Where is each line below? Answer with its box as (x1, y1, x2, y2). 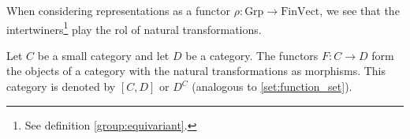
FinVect (281, 6, 320, 17)
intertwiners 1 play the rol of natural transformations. (6, 18, 262, 37)
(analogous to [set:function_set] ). (192, 78, 352, 95)
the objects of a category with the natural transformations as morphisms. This (6, 62, 386, 79)
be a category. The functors (185, 47, 319, 63)
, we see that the (319, 2, 400, 18)
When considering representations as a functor (6, 2, 230, 18)
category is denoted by (6, 78, 116, 95)
